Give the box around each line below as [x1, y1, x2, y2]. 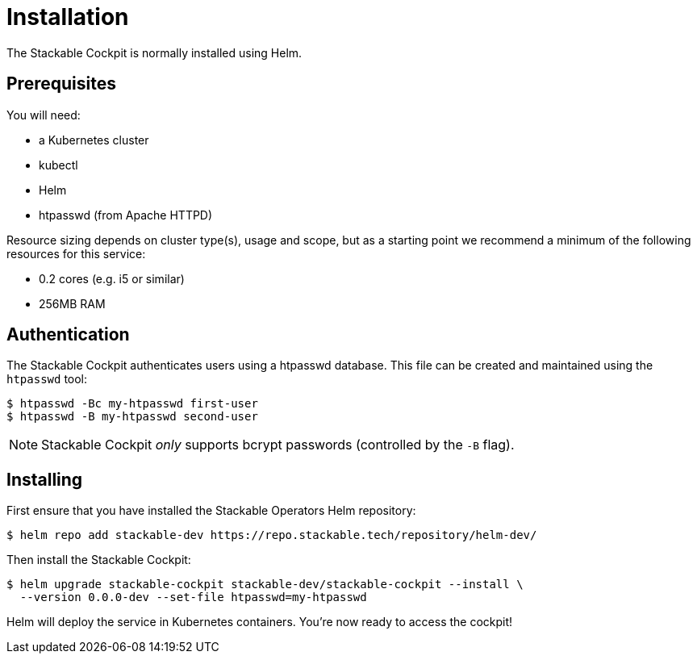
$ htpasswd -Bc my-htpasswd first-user [6, 397, 258, 411]
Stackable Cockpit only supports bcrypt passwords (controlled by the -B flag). [41, 437, 515, 453]
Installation [6, 3, 129, 31]
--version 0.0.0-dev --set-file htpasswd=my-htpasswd [19, 591, 367, 604]
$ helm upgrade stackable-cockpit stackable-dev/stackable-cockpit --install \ [6, 578, 524, 591]
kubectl [39, 157, 78, 172]
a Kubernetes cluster [39, 132, 149, 147]
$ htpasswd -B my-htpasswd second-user [6, 410, 258, 424]
